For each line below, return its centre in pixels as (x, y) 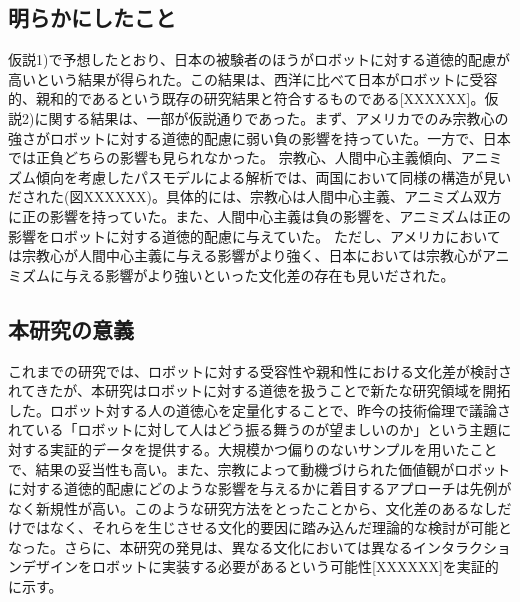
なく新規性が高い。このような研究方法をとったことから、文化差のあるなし (253, 507)
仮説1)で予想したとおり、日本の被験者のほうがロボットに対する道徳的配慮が (259, 59)
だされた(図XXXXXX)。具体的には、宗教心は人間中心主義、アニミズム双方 (255, 196)
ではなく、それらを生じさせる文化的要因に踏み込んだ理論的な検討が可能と (266, 527)
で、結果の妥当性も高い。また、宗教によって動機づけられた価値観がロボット (259, 468)
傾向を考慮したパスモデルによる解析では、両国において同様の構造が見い (273, 176)
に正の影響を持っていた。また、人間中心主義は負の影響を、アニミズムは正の (260, 215)
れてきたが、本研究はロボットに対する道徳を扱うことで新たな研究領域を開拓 (259, 390)
